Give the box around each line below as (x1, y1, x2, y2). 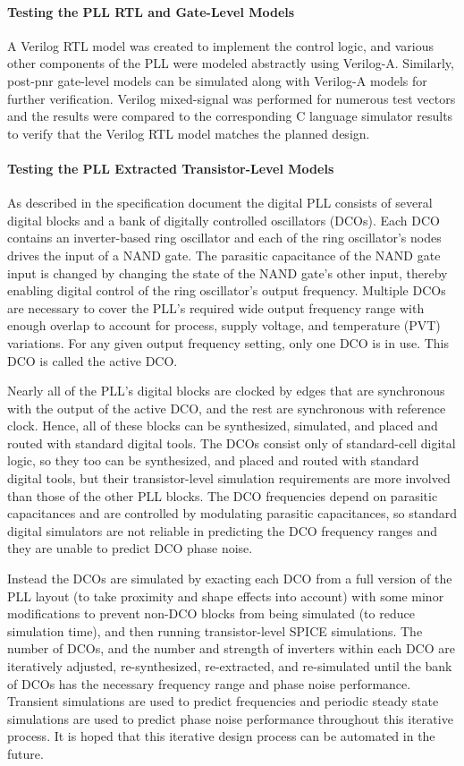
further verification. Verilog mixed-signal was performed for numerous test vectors (7, 89, 456, 107)
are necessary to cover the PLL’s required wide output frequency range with (7, 298, 425, 317)
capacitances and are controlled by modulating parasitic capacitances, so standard (7, 504, 457, 523)
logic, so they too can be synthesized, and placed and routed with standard (7, 451, 419, 470)
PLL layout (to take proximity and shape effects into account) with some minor (7, 586, 444, 605)
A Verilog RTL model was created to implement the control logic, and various (7, 36, 434, 55)
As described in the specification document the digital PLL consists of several (7, 193, 433, 212)
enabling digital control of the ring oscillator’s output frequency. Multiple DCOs (7, 281, 446, 300)
